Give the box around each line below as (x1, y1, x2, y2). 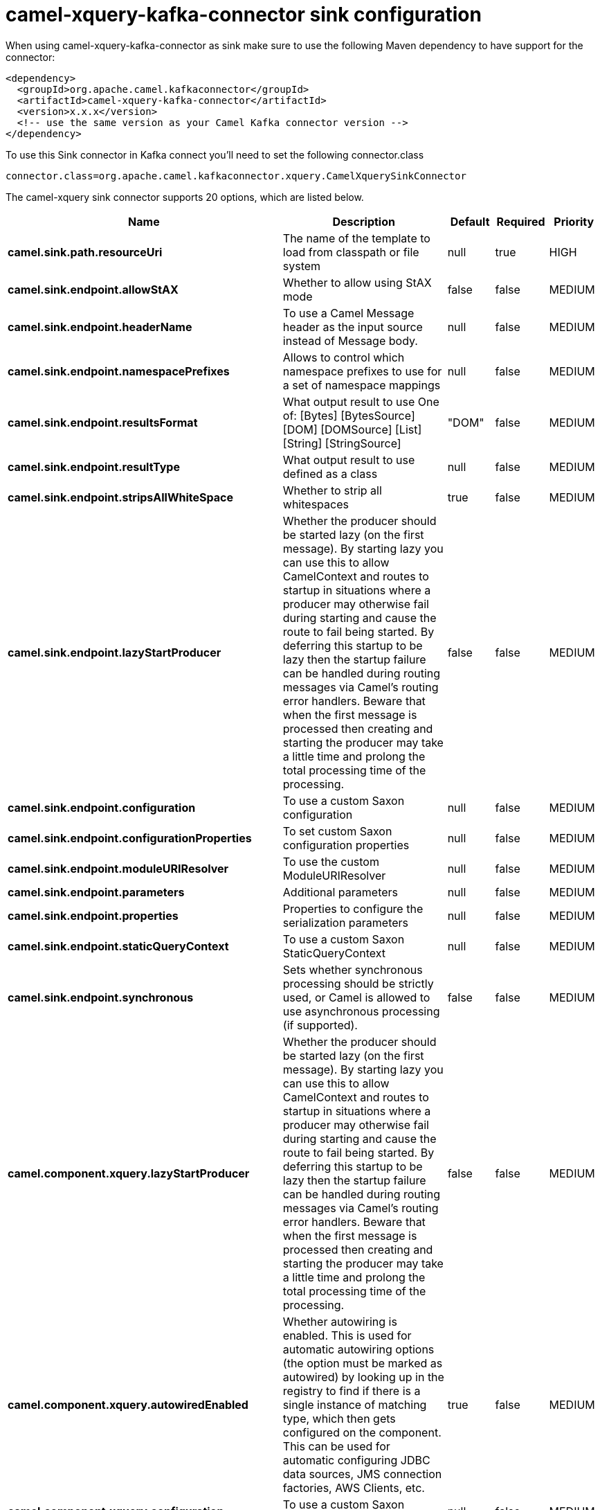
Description (332, 214, 395, 229)
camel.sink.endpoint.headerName (8, 319, 192, 334)
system (282, 258, 321, 273)
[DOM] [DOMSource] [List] (282, 422, 422, 436)
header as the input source (282, 319, 423, 334)
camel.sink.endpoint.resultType (8, 459, 180, 474)
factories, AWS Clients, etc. (282, 1480, 425, 1495)
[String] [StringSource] (282, 436, 401, 450)
